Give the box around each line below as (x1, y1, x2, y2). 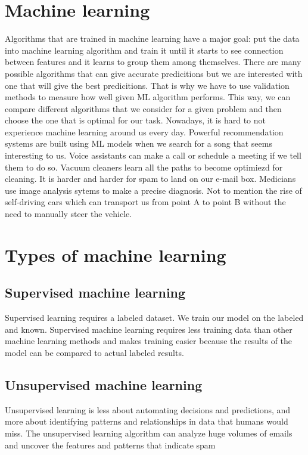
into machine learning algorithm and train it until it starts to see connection (5, 44, 284, 56)
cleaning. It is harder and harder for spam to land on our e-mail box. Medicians (5, 172, 296, 185)
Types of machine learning (5, 242, 226, 267)
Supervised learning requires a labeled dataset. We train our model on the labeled (5, 311, 304, 324)
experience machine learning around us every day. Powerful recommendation (5, 125, 284, 138)
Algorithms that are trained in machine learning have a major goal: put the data (5, 32, 300, 45)
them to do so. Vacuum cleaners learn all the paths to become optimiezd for (5, 160, 283, 173)
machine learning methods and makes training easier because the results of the (5, 335, 293, 347)
